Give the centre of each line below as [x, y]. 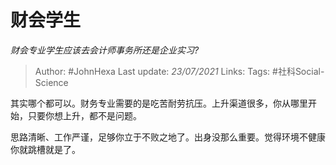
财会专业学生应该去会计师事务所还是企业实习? [105, 50]
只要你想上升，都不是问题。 [84, 115]
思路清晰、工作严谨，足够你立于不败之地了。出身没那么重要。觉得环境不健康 [168, 137]
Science [51, 82]
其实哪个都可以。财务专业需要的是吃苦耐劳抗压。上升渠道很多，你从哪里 [159, 103]
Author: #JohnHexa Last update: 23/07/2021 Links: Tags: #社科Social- [179, 71]
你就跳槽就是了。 [45, 149]
